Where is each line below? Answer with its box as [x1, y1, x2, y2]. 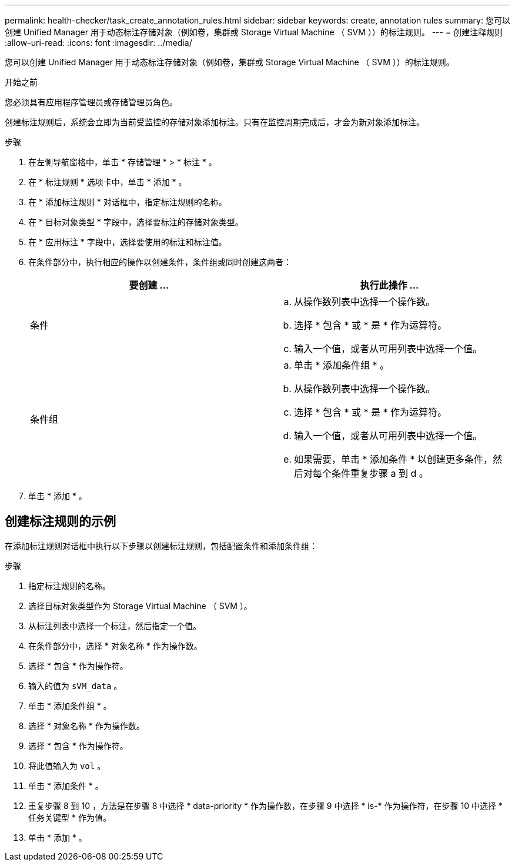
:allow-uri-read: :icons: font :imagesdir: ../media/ [5, 38, 192, 48]
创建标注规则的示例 [5, 514, 116, 529]
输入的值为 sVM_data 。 [28, 680, 122, 691]
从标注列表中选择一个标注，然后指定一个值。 [28, 620, 201, 631]
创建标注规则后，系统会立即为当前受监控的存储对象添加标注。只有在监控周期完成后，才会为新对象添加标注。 [5, 117, 424, 127]
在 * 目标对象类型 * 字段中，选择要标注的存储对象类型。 [28, 217, 243, 227]
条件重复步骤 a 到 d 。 [332, 467, 429, 479]
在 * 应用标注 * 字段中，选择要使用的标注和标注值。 [28, 237, 227, 247]
